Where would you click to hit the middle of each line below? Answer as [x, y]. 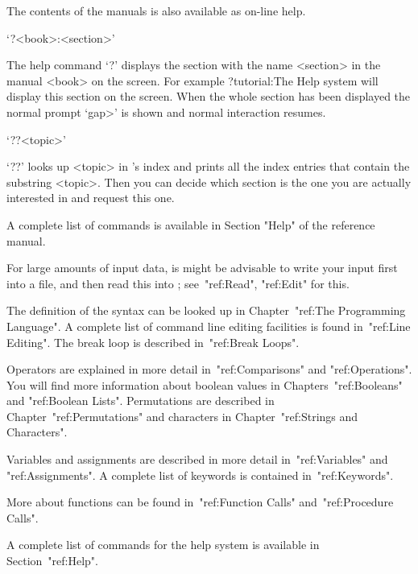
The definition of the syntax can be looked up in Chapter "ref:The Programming [206, 310]
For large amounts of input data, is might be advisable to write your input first [202, 268]
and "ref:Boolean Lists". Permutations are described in [141, 401]
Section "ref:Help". [52, 561]
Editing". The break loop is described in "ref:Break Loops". [153, 342]
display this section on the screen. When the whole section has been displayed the [209, 96]
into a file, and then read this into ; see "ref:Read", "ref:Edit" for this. [178, 283]
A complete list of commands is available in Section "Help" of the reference [191, 224]
